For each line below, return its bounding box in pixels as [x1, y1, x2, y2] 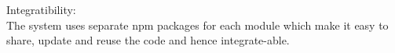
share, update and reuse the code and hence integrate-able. [6, 32, 290, 48]
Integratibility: [6, 2, 76, 17]
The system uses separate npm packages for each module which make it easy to [6, 16, 389, 33]
